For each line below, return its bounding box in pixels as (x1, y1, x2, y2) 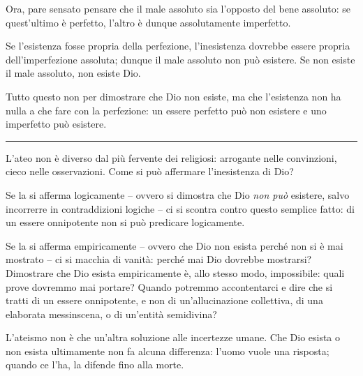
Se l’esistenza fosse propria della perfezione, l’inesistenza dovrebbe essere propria (6, 38, 350, 53)
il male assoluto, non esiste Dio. (6, 66, 141, 80)
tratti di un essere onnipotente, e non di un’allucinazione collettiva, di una (6, 293, 323, 308)
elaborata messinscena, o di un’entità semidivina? (6, 306, 217, 321)
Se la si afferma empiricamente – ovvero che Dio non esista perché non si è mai (6, 238, 343, 253)
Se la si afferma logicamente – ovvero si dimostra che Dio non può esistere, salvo (6, 187, 350, 202)
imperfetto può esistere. (6, 116, 107, 131)
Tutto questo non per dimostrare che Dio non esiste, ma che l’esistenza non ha (6, 89, 341, 103)
